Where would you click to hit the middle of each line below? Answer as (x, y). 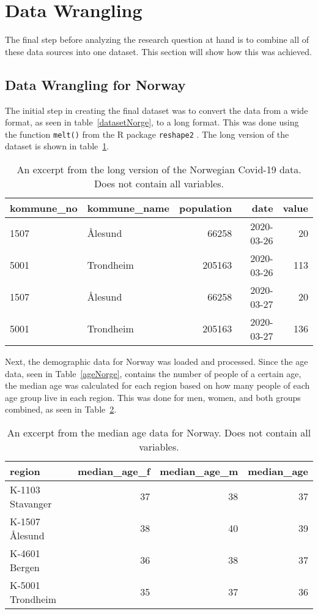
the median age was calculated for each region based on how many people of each (157, 385)
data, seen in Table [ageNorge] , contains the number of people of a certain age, (153, 373)
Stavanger (31, 503)
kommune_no (44, 208)
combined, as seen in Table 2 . (61, 409)
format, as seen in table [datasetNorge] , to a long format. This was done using (152, 122)
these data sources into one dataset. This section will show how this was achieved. (158, 51)
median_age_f (114, 471)
